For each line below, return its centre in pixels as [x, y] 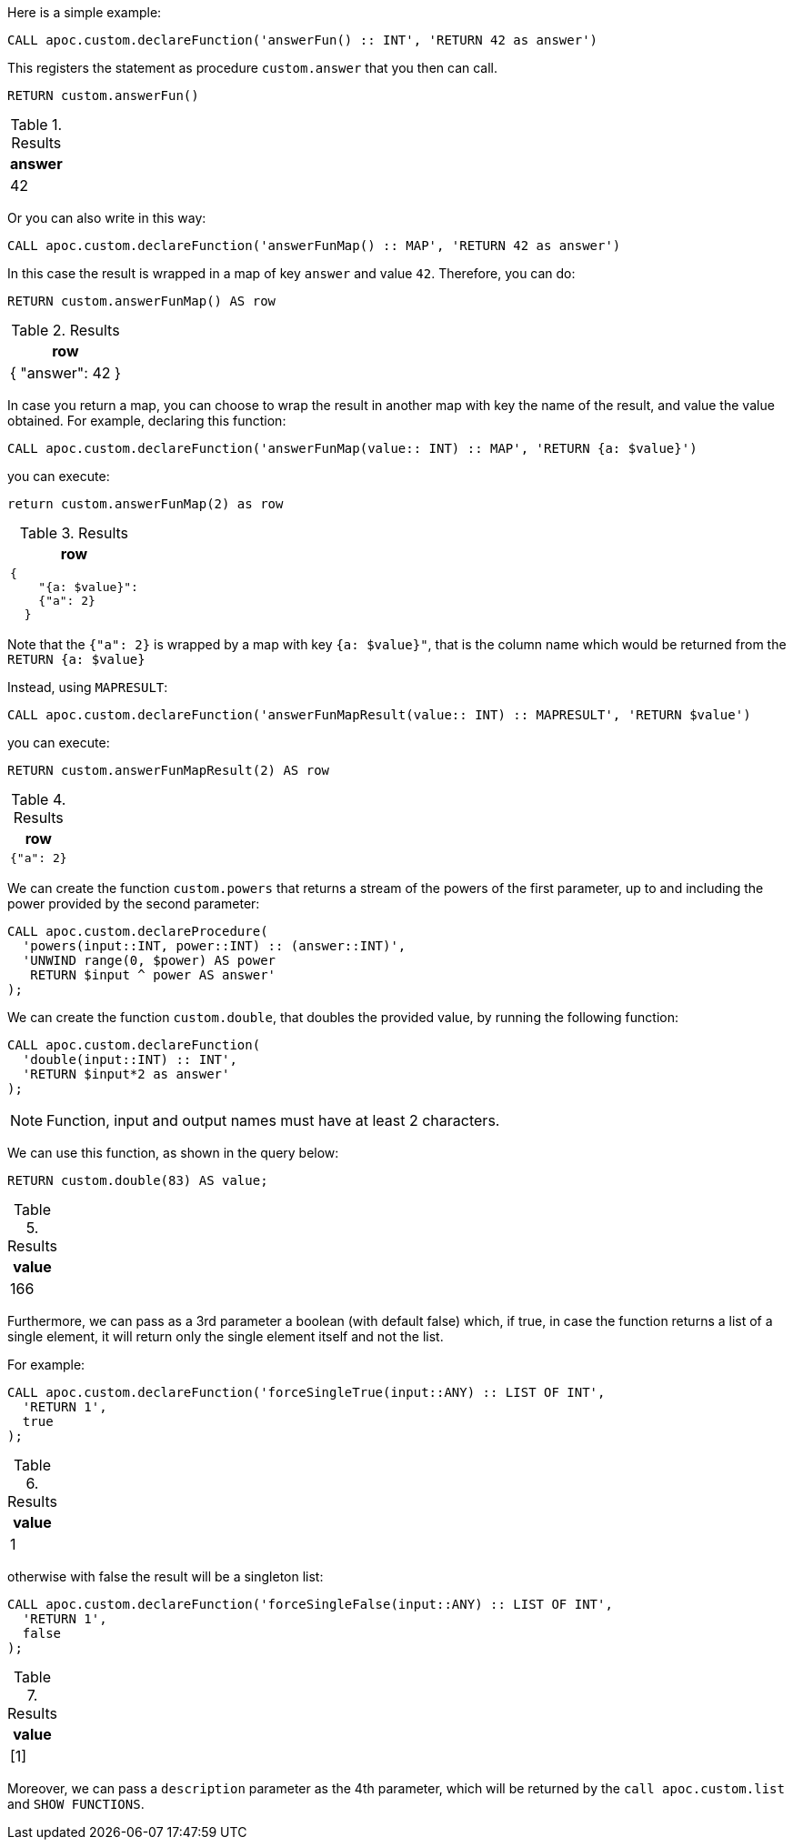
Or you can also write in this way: [107, 218]
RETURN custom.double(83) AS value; [138, 1180]
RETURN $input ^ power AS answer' [153, 975]
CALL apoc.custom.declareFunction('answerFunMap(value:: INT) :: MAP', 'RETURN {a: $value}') [352, 448]
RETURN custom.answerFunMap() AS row [142, 301]
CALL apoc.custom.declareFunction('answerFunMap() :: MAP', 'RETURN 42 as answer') [314, 246]
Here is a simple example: [85, 12]
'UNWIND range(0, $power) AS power [149, 960]
